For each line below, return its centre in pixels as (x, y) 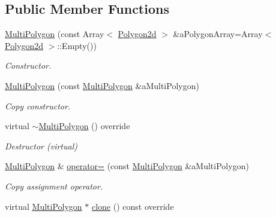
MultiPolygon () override (84, 126)
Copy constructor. (38, 106)
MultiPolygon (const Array (55, 34)
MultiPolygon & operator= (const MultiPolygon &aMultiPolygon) (127, 166)
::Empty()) (77, 45)
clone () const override (133, 206)
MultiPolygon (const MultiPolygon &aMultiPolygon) (102, 85)
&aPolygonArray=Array (218, 34)
